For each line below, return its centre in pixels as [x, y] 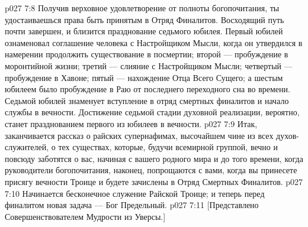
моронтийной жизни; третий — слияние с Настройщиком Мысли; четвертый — [149, 65]
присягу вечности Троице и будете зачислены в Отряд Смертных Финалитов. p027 [154, 181]
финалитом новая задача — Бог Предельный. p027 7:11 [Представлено [132, 205]
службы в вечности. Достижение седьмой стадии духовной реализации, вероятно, [152, 112]
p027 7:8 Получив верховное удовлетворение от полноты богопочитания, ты [142, 8]
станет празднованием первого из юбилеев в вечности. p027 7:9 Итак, [131, 123]
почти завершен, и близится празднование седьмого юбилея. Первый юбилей [144, 31]
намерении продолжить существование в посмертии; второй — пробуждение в [147, 54]
